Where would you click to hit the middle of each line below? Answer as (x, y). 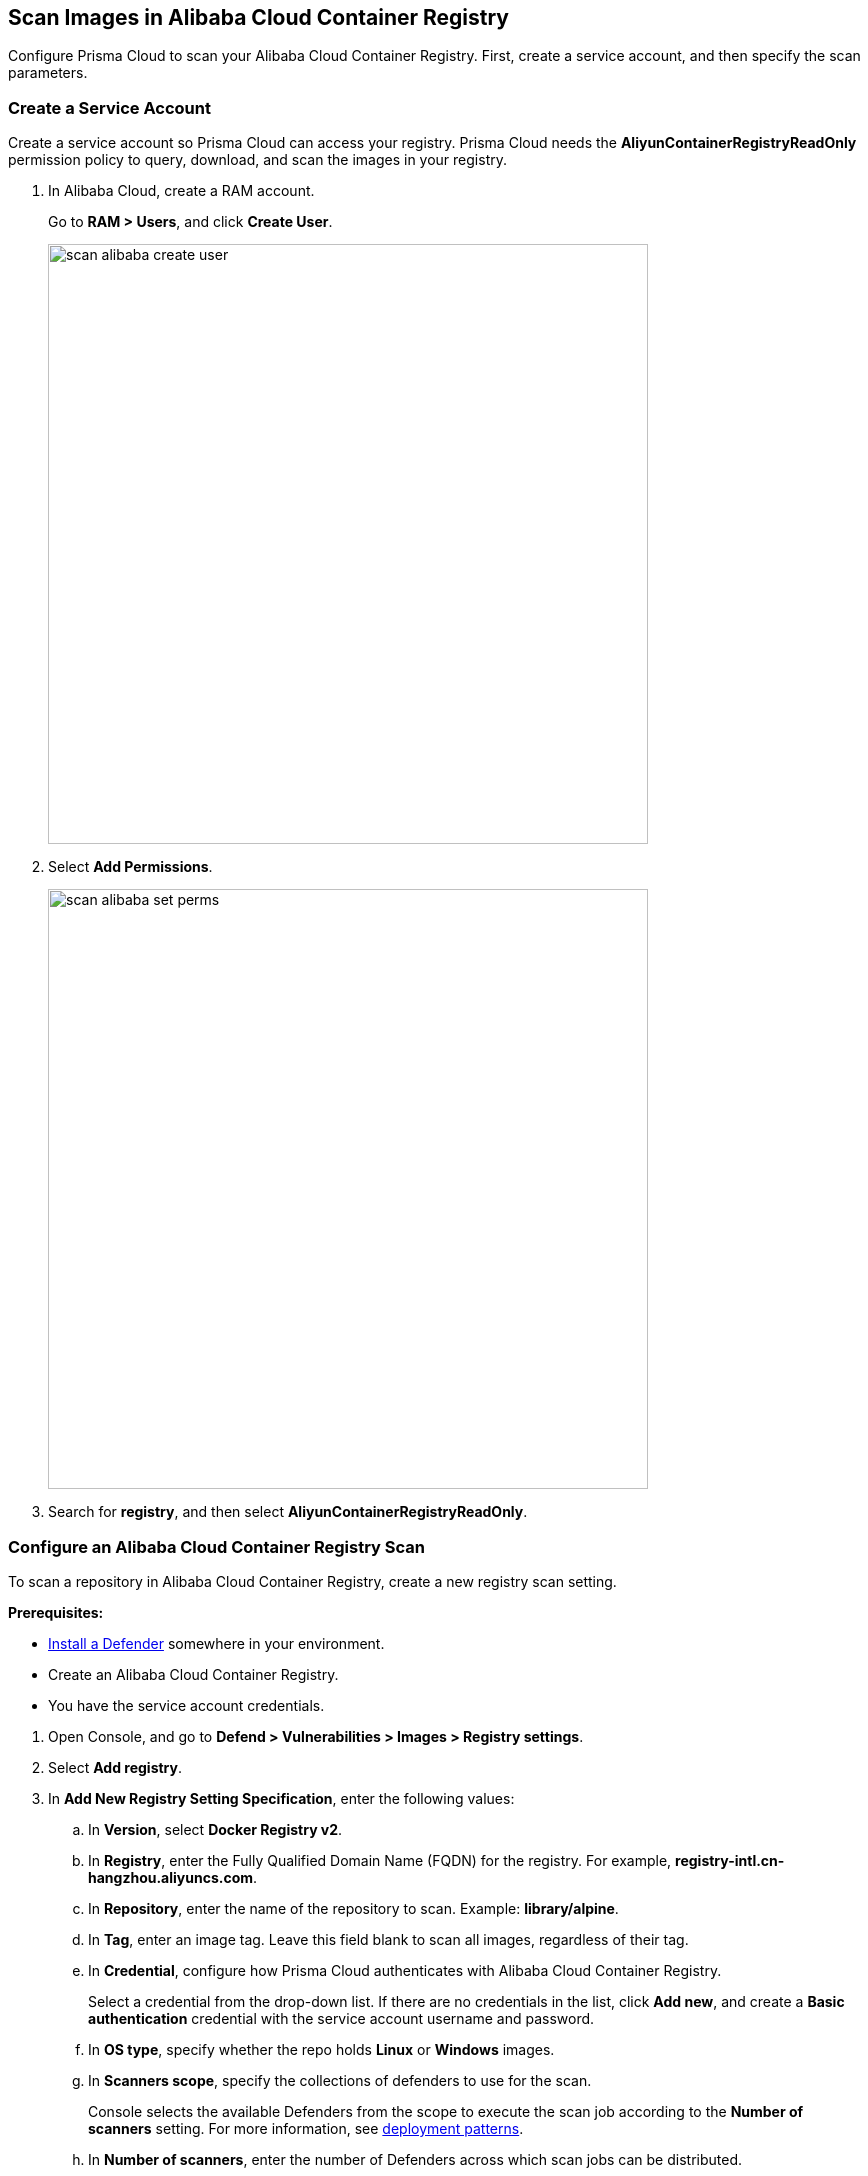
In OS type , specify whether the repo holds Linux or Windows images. (321, 2049)
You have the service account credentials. (186, 1705)
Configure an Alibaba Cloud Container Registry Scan (217, 1546)
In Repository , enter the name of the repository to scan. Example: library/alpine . (353, 1908)
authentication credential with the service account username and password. (341, 2018)
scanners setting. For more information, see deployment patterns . (306, 2128)
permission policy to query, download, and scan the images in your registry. (257, 160)
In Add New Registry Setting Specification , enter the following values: (281, 1798)
